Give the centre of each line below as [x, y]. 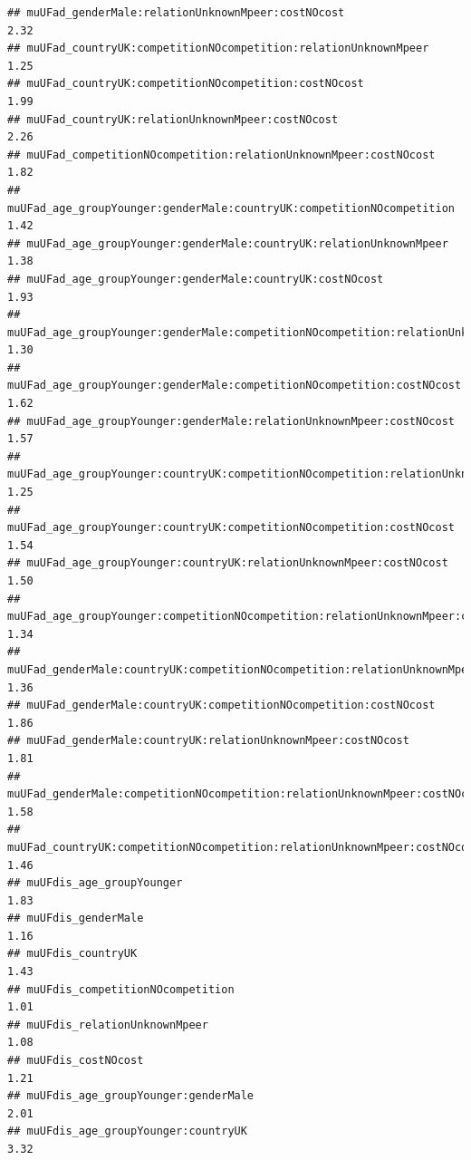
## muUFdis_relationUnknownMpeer [108, 1025]
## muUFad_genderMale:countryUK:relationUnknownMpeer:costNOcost [208, 741]
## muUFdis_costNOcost [76, 1061]
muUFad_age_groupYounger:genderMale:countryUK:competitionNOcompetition [231, 208]
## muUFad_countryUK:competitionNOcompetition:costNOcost [186, 84]
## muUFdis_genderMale [76, 918]
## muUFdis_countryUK [72, 954]
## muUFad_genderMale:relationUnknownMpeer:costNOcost [176, 13]
